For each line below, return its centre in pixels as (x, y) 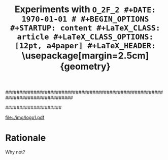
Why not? (15, 152)
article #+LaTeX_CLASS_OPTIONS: (85, 37)
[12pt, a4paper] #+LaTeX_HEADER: (85, 46)
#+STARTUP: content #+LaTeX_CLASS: (85, 28)
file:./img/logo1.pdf (25, 117)
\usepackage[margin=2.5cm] (85, 56)
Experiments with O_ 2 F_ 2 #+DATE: (85, 9)
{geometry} (85, 67)
